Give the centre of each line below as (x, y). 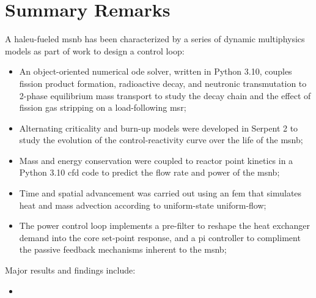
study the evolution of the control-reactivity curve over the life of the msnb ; (161, 140)
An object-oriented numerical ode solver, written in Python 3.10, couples (156, 71)
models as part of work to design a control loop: (95, 50)
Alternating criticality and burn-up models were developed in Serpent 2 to (159, 128)
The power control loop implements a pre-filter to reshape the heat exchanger (164, 225)
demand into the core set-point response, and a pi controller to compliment (160, 237)
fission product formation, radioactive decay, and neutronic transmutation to (163, 83)
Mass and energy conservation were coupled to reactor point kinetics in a (156, 160)
